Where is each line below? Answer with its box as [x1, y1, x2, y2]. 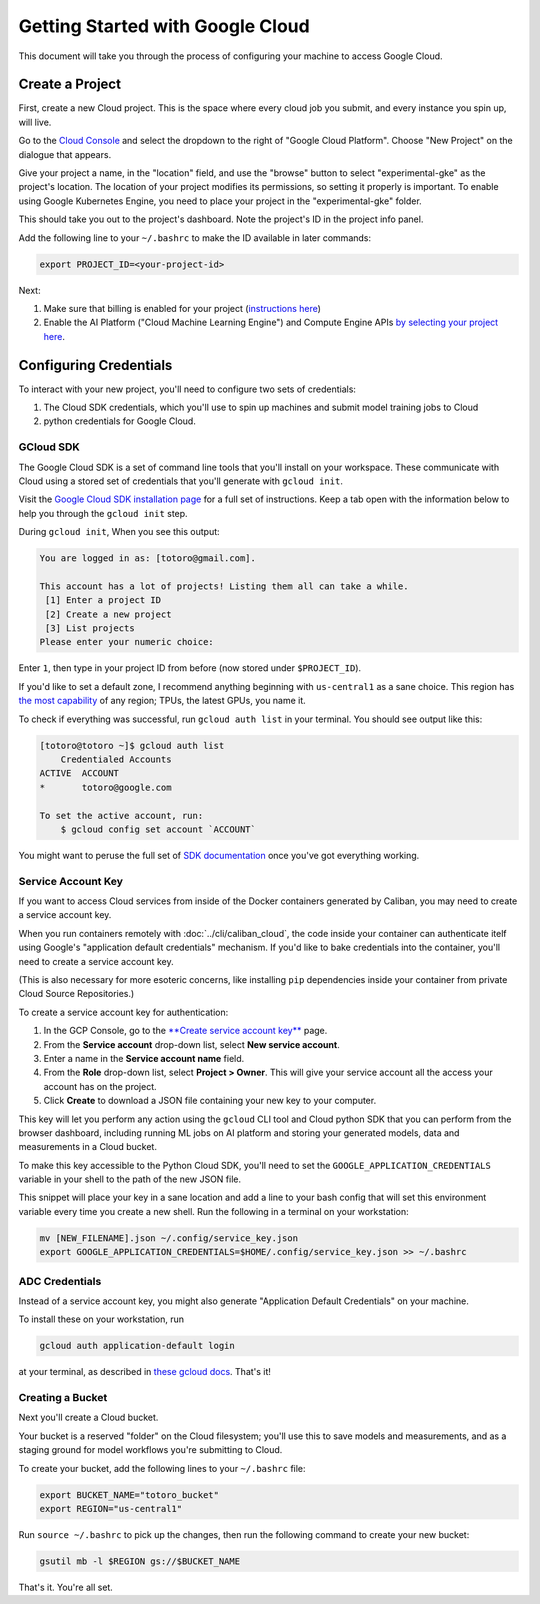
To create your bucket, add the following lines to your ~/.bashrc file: [18, 1462, 306, 1474]
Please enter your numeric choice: [39, 636, 214, 648]
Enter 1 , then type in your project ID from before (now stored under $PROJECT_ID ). [18, 662, 362, 674]
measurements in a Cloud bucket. [18, 1141, 157, 1153]
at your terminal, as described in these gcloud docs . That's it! [18, 1366, 272, 1378]
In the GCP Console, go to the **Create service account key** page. [43, 1025, 328, 1037]
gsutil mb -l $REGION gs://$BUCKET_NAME [39, 1555, 240, 1567]
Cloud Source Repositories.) [18, 988, 135, 1000]
